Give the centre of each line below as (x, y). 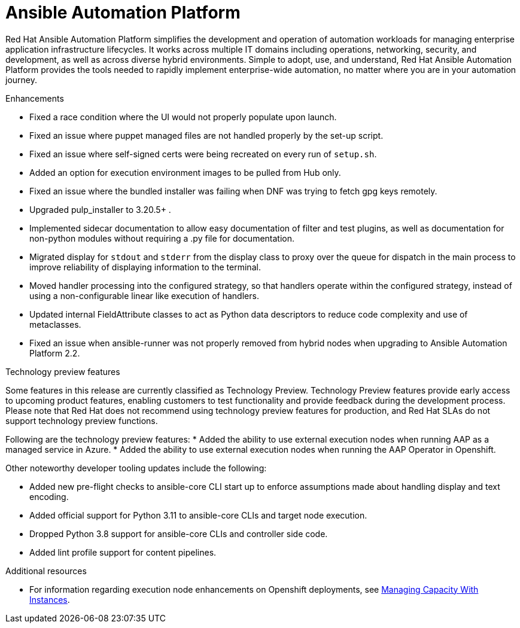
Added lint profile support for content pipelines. (123, 552)
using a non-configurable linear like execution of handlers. (144, 295)
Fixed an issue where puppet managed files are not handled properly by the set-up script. (206, 135)
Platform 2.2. (55, 353)
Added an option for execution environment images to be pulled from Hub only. (185, 172)
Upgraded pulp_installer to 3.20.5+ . (100, 209)
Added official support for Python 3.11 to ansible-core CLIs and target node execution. (198, 515)
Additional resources (46, 571)
